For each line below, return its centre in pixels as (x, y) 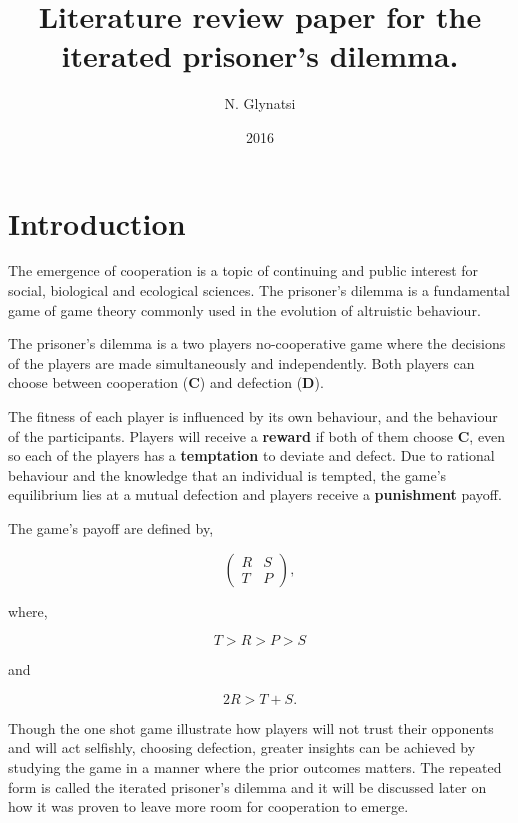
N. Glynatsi (260, 103)
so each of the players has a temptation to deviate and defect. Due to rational (251, 455)
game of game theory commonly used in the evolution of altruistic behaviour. (244, 309)
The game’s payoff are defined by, (111, 527)
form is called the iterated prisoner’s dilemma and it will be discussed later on (247, 786)
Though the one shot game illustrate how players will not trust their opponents (251, 727)
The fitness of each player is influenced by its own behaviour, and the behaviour (253, 416)
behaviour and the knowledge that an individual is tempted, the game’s (227, 474)
